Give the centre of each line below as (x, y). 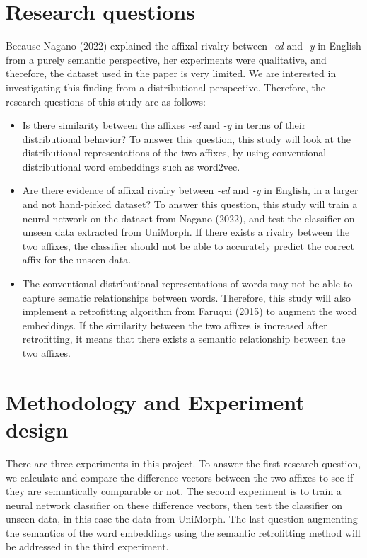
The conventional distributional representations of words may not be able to (187, 284)
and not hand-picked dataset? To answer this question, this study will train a (190, 204)
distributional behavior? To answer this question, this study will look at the (186, 138)
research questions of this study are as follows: (106, 101)
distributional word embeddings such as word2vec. (131, 166)
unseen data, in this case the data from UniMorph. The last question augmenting (182, 519)
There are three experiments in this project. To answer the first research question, (183, 463)
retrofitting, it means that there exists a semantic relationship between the (184, 339)
